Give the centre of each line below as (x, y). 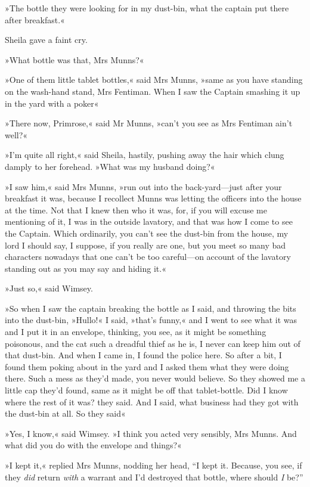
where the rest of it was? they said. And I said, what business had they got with (152, 401)
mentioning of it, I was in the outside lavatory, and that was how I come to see (149, 221)
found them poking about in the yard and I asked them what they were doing (147, 366)
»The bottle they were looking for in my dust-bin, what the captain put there (147, 8)
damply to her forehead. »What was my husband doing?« (110, 166)
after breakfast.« (35, 19)
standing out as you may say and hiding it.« (86, 268)
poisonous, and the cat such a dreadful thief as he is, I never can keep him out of (153, 343)
